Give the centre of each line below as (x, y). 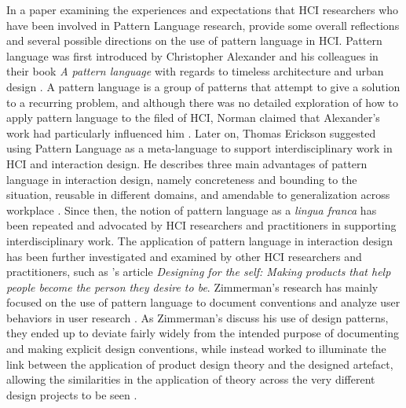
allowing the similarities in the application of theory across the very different (191, 379)
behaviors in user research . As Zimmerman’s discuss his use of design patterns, (198, 317)
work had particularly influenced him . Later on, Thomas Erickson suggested (191, 132)
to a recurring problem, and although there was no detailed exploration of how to (202, 102)
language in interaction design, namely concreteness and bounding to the (182, 179)
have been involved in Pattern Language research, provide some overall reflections (203, 25)
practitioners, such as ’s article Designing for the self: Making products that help (199, 272)
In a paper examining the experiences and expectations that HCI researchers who (203, 9)
